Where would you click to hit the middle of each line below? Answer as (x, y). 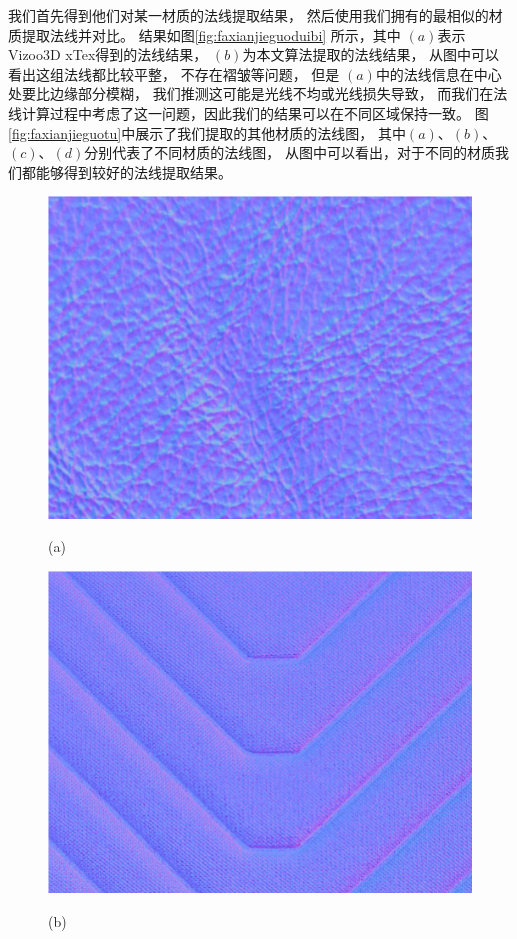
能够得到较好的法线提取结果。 (133, 171)
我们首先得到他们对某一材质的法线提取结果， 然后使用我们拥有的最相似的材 (255, 15)
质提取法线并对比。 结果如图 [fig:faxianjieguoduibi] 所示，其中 (204, 34)
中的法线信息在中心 (438, 73)
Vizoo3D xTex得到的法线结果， (108, 54)
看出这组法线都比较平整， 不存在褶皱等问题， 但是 (174, 73)
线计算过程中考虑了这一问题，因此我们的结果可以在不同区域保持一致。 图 (248, 112)
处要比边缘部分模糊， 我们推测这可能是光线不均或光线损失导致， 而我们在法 (258, 93)
